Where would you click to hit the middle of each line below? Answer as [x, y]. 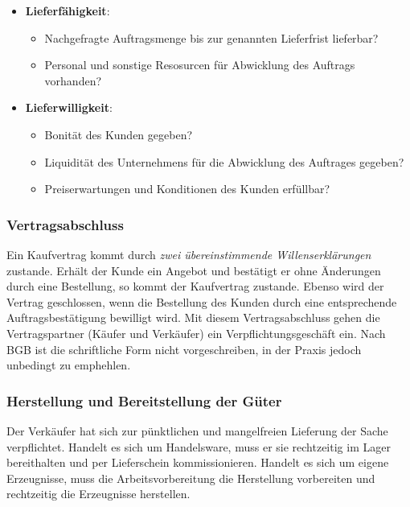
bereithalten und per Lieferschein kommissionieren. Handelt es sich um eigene [198, 462]
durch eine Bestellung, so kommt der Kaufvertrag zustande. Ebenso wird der [195, 286]
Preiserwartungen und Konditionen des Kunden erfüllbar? [187, 189]
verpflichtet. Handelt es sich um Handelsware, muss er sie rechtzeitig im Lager [199, 446]
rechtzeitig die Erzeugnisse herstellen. [98, 494]
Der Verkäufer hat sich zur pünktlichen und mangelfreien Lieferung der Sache [197, 430]
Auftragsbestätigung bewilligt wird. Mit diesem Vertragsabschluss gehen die [193, 317]
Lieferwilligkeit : [69, 107]
